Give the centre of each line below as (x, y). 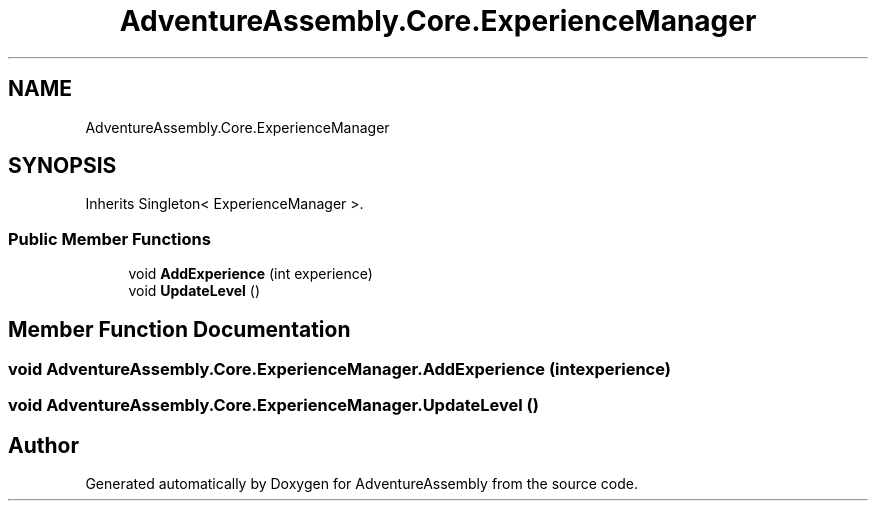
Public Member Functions (109, 238)
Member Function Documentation (179, 329)
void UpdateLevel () (194, 291)
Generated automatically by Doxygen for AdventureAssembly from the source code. (362, 484)
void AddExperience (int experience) (250, 274)
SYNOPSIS (62, 166)
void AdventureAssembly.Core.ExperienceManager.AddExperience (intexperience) (339, 369)
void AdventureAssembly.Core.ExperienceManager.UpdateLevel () (273, 405)
